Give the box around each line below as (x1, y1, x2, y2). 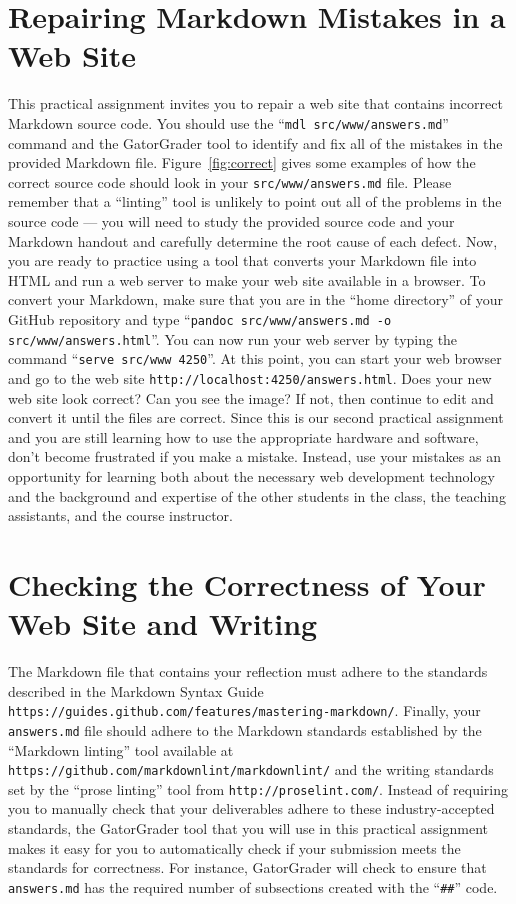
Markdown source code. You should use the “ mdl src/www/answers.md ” (8, 112, 449, 133)
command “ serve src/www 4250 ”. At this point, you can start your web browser (8, 348, 502, 369)
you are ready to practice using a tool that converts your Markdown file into (8, 250, 477, 271)
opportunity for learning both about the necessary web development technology (8, 465, 495, 486)
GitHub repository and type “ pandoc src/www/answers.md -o (8, 308, 392, 329)
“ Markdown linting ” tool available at (8, 739, 234, 760)
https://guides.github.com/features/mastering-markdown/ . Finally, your (8, 700, 481, 721)
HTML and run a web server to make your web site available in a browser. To (8, 269, 486, 290)
